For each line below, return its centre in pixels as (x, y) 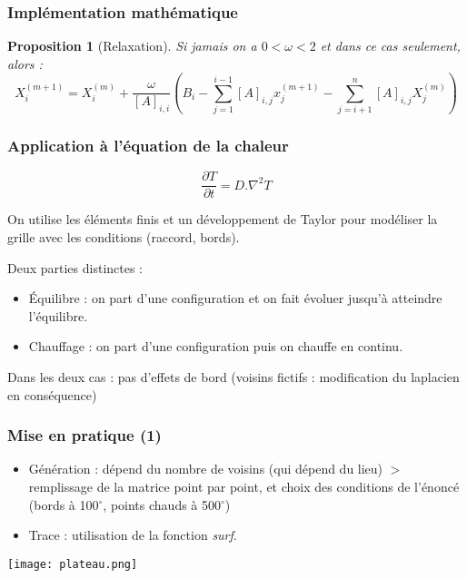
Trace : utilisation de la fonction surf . (133, 535)
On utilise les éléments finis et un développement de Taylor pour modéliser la (223, 219)
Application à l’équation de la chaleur (148, 146)
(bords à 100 (64, 504)
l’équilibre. (58, 315)
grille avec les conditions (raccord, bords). (124, 237)
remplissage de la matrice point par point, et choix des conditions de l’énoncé (244, 486)
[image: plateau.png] (73, 564)
